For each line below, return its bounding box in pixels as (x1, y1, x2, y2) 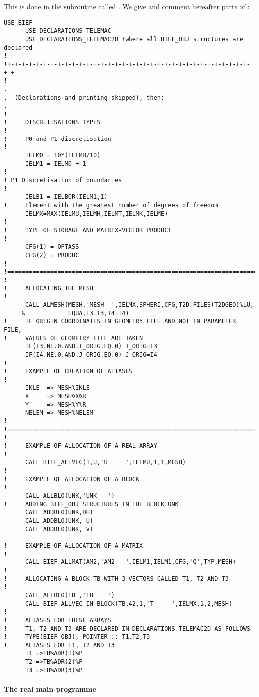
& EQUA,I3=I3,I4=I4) (21, 309, 129, 317)
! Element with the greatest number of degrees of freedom (4, 202, 218, 209)
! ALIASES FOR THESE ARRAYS (4, 616, 111, 624)
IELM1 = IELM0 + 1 (25, 160, 86, 167)
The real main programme (4, 684, 96, 694)
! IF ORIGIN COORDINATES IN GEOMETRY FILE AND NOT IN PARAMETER (4, 318, 236, 325)
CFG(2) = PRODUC (25, 251, 79, 259)
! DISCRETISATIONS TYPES (4, 119, 101, 126)
